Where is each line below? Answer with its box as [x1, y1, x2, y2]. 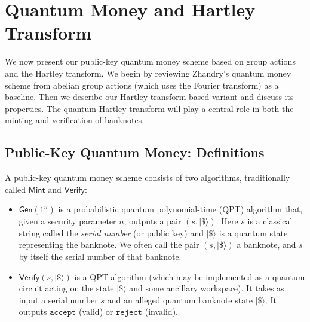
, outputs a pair [124, 215, 182, 227]
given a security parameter [19, 215, 116, 227]
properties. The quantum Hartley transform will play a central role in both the [5, 102, 294, 114]
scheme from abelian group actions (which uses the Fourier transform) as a [5, 78, 279, 91]
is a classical [247, 215, 293, 227]
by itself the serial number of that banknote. [19, 250, 182, 263]
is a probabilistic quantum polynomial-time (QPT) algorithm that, [58, 203, 303, 215]
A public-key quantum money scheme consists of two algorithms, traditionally [5, 171, 290, 184]
